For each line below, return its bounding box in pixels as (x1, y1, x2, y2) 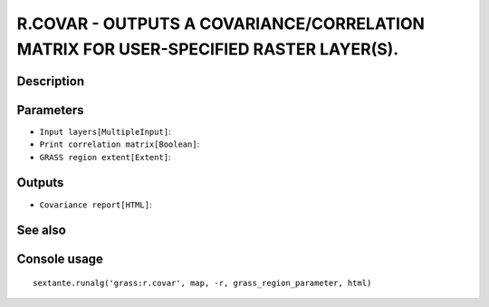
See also (16, 223, 67, 238)
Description (16, 73, 85, 89)
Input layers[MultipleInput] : (39, 126, 171, 137)
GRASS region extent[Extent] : (39, 151, 171, 162)
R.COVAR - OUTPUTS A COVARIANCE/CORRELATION (16, 14, 426, 34)
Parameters (16, 102, 84, 118)
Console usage (16, 252, 104, 267)
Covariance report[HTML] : (39, 199, 152, 210)
